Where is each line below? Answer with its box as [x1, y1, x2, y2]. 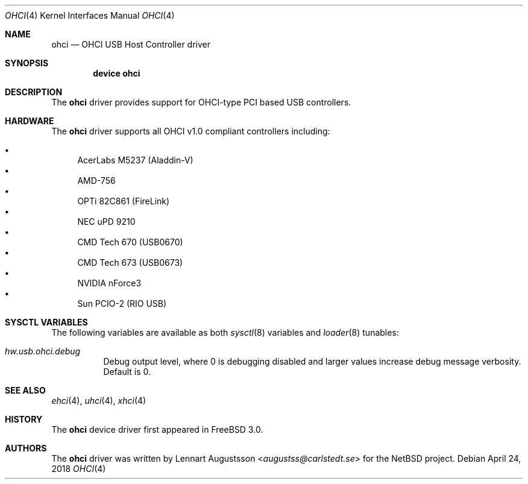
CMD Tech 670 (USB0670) [77, 237, 183, 247]
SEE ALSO [5, 385, 46, 395]
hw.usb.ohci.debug [5, 346, 81, 356]
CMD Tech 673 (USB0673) [77, 257, 183, 268]
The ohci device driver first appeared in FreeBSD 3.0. [51, 424, 263, 435]
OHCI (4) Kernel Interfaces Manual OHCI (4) [5, 10, 175, 20]
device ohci [93, 68, 140, 78]
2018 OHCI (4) [51, 464, 106, 474]
